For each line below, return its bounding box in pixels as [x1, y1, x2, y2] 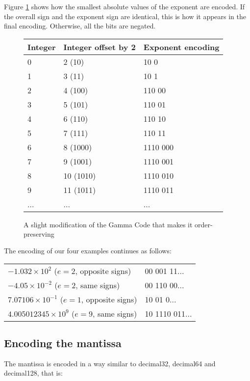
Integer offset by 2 [63, 41, 136, 53]
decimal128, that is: [4, 368, 63, 378]
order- [195, 219, 213, 229]
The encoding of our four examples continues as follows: [4, 245, 172, 255]
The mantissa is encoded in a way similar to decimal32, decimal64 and [4, 358, 216, 368]
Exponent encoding [143, 41, 220, 53]
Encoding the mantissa [4, 335, 122, 350]
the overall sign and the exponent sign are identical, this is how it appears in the [4, 11, 247, 21]
